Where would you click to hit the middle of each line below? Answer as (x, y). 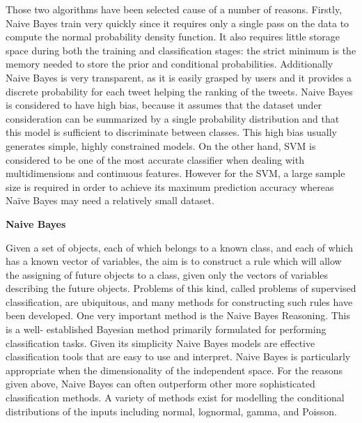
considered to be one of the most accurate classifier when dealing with (155, 159)
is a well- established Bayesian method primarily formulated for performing (166, 329)
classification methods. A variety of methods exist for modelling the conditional (175, 398)
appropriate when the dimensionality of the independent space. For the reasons (174, 370)
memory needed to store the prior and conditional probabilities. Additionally (170, 64)
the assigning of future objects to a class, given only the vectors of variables (167, 274)
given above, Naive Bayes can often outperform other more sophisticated (160, 384)
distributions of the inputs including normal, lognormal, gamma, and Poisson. (171, 411)
